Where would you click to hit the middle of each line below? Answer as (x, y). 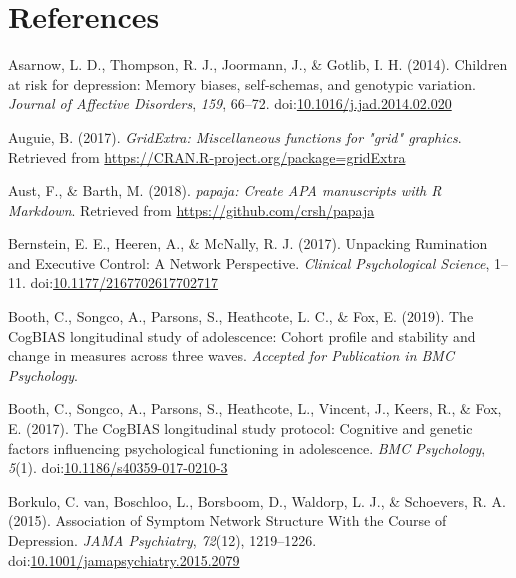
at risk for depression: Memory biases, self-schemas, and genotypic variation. (242, 83)
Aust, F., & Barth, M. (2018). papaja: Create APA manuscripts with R (225, 190)
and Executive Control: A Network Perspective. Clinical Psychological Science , (249, 262)
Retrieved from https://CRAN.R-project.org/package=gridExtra (207, 156)
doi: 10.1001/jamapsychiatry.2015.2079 (124, 559)
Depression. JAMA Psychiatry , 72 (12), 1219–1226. (162, 540)
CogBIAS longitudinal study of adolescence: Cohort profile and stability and (242, 335)
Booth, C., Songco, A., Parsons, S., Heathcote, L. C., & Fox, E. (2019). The (241, 316)
